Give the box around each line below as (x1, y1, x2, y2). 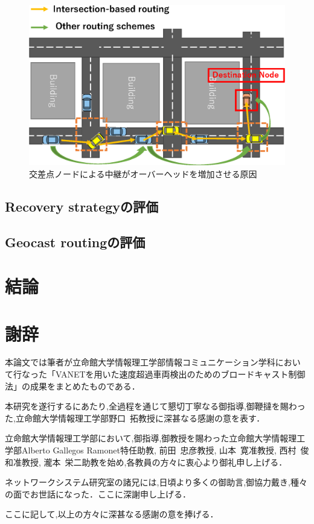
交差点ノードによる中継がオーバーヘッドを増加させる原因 (29, 167, 257, 180)
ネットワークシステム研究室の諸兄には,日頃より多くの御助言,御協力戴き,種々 (5, 476, 307, 488)
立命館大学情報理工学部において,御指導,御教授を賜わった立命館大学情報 (5, 432, 289, 444)
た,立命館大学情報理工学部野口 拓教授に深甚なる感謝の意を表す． (5, 411, 265, 424)
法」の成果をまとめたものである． (5, 379, 140, 392)
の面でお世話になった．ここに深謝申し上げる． (5, 487, 191, 500)
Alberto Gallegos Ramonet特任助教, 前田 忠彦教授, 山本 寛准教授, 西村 (21, 444, 296, 456)
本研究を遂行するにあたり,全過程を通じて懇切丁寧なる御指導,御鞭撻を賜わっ (5, 400, 306, 412)
